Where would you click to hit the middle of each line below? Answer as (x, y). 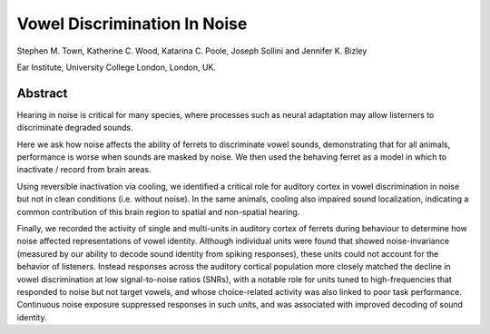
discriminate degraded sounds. (75, 128)
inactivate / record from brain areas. (84, 170)
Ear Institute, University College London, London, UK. (117, 67)
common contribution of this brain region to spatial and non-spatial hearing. (158, 211)
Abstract (42, 93)
